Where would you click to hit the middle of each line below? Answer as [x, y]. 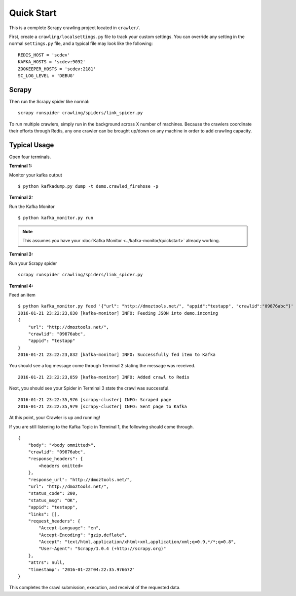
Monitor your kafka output [36, 175]
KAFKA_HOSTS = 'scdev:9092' [52, 62]
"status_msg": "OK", [53, 500]
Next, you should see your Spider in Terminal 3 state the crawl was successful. [89, 388]
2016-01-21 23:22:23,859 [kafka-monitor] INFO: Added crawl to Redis [104, 377]
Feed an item [22, 295]
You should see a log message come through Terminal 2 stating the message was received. [102, 366]
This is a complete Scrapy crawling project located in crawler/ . [75, 28]
